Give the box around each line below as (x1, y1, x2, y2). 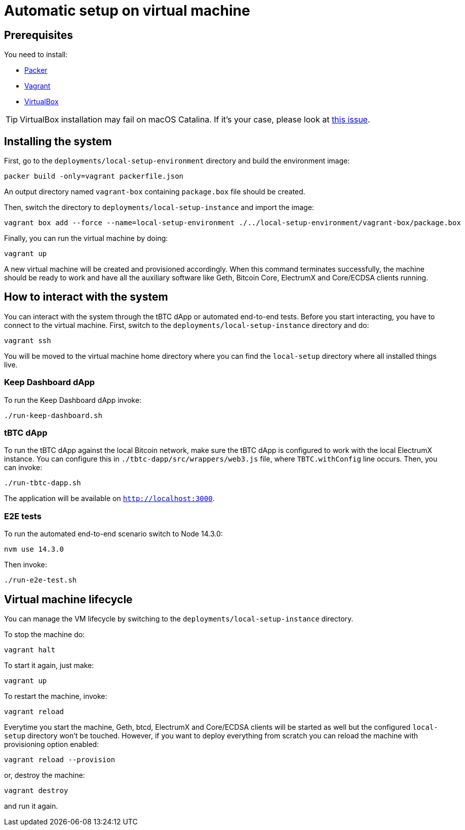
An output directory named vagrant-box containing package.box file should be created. (4, 187, 305, 196)
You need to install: (4, 50, 68, 59)
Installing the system (4, 135, 112, 148)
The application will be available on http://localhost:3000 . (4, 494, 215, 503)
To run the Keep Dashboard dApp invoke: (4, 395, 142, 404)
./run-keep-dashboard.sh (4, 411, 102, 420)
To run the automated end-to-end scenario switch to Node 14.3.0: (4, 529, 223, 538)
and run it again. (4, 801, 58, 810)
